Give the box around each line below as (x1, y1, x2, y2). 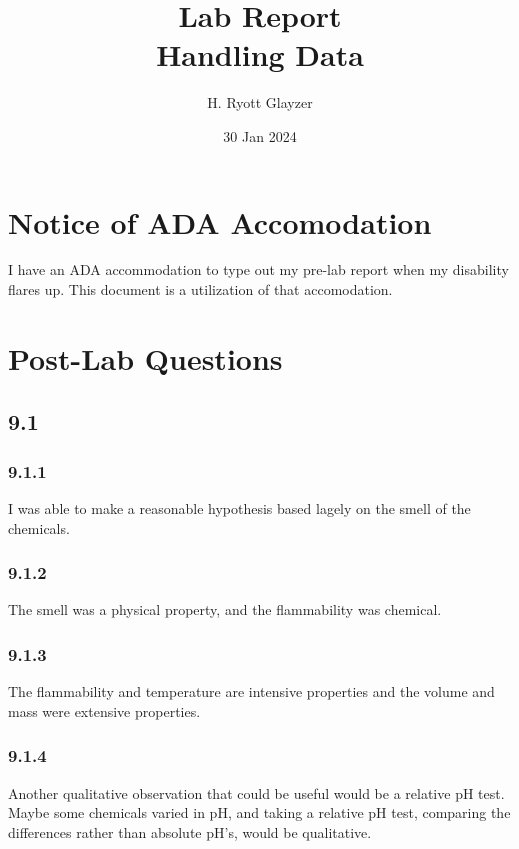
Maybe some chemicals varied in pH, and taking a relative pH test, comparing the (8, 802, 511, 823)
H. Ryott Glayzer (207, 92, 313, 113)
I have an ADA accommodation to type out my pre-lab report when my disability (8, 259, 509, 280)
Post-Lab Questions (8, 337, 283, 378)
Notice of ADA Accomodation (8, 201, 432, 242)
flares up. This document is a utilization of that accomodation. (8, 279, 393, 300)
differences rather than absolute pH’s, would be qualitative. (8, 821, 372, 842)
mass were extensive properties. (8, 700, 201, 721)
